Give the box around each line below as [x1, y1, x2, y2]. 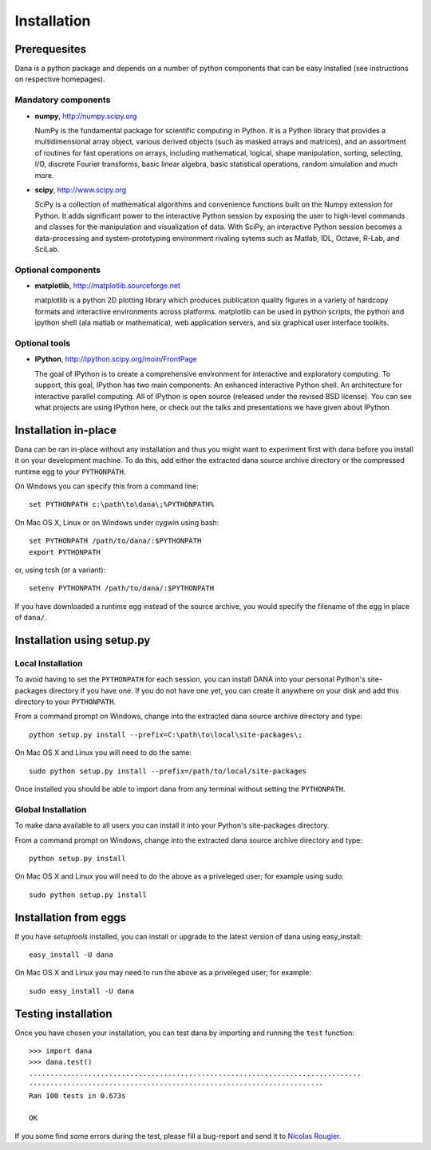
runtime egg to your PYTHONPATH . [14, 467, 127, 476]
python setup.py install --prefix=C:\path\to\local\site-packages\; [29, 730, 302, 739]
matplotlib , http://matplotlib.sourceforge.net [34, 281, 181, 290]
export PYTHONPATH [29, 547, 101, 556]
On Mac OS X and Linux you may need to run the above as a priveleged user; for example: [14, 968, 311, 978]
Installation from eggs [14, 911, 127, 924]
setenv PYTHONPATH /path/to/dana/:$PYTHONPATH [29, 583, 215, 593]
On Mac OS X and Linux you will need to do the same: [14, 748, 192, 757]
